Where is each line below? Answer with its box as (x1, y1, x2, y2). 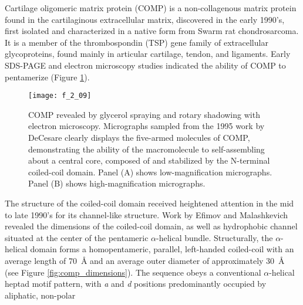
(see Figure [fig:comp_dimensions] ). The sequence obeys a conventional (5, 266, 261, 278)
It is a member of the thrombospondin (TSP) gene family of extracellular (5, 36, 268, 48)
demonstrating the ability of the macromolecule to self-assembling (28, 143, 265, 155)
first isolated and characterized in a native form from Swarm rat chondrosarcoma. (5, 25, 299, 37)
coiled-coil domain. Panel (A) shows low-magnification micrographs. (28, 165, 272, 178)
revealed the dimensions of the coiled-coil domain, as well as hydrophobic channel (5, 220, 298, 232)
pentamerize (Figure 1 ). (5, 70, 90, 83)
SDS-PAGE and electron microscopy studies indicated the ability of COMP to (5, 59, 286, 71)
